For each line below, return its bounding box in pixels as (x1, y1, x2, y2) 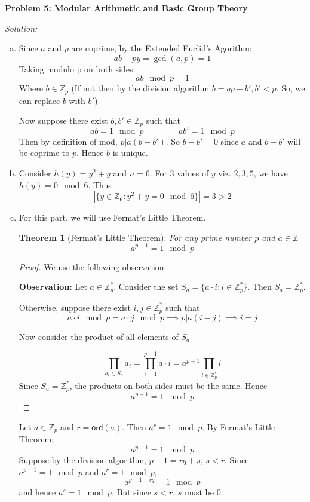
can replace (19, 94, 60, 106)
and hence (19, 486, 56, 498)
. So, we (276, 82, 305, 94)
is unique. (112, 146, 148, 159)
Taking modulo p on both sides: (19, 62, 136, 75)
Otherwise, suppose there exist (19, 301, 131, 313)
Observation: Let (19, 280, 87, 293)
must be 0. (184, 486, 223, 498)
